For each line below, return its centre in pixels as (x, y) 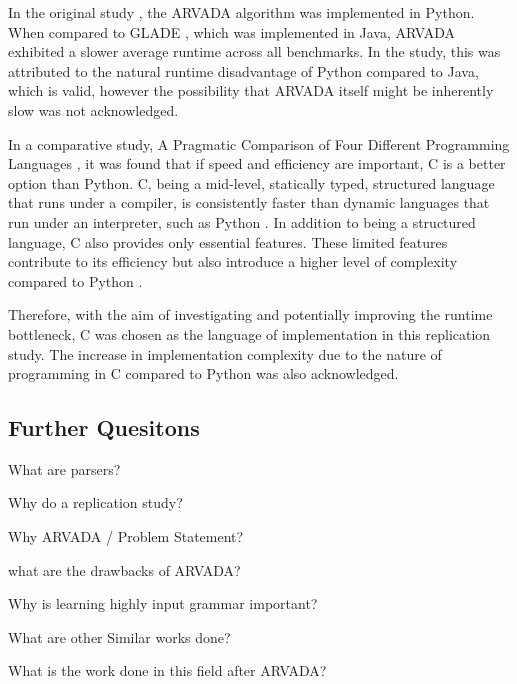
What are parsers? (64, 468)
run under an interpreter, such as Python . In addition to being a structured (242, 221)
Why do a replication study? (95, 502)
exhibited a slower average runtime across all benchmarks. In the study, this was (254, 51)
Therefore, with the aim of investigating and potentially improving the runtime (250, 314)
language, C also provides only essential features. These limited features (228, 241)
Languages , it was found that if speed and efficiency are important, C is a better (257, 163)
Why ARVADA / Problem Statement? (126, 536)
